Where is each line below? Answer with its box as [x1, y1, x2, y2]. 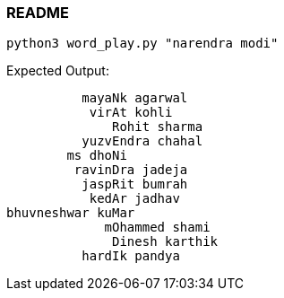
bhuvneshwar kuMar [6, 206, 135, 221]
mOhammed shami [104, 220, 211, 235]
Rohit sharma [112, 119, 203, 135]
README [6, 4, 69, 22]
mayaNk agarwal [82, 91, 188, 106]
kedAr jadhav [89, 191, 180, 206]
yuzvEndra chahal [82, 134, 203, 149]
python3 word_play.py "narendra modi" [6, 36, 279, 51]
